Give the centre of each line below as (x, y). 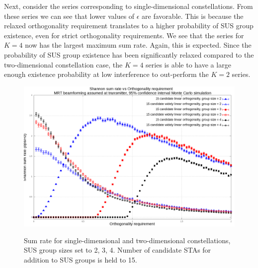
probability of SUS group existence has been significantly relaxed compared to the (129, 54)
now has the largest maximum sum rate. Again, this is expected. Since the (138, 45)
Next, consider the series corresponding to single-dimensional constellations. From (129, 6)
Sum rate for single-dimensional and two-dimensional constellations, (127, 240)
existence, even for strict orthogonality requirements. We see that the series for (124, 35)
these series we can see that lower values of (69, 16)
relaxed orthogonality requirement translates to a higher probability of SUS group (129, 26)
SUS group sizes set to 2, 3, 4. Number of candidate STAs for (118, 250)
